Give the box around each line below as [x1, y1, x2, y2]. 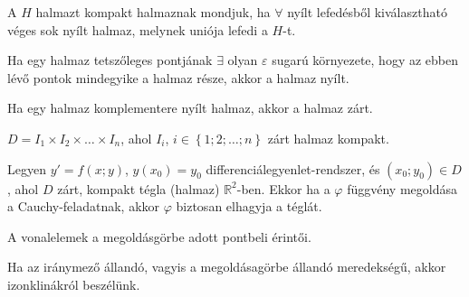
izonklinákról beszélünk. [7, 274, 140, 293]
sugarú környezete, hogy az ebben [272, 51, 458, 70]
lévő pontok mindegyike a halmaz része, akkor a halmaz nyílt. [7, 68, 349, 87]
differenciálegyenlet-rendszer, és [206, 159, 380, 178]
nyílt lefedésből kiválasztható [287, 3, 447, 21]
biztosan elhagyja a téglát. [176, 197, 322, 216]
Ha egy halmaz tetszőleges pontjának [7, 51, 213, 70]
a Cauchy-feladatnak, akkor [7, 197, 160, 216]
